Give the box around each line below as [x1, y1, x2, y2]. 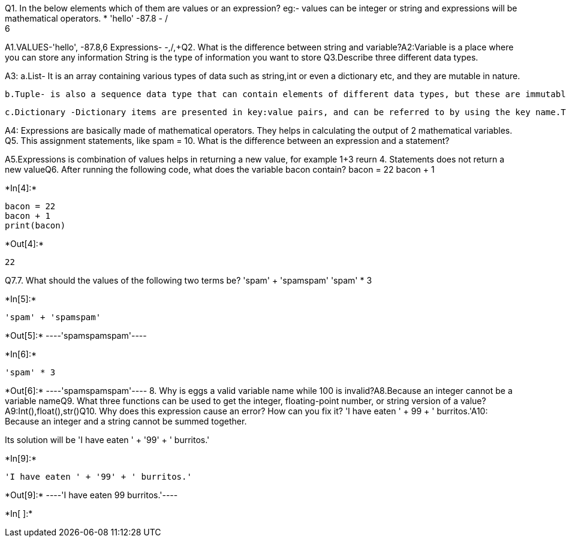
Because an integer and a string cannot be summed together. [5, 416, 247, 426]
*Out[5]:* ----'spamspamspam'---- [5, 330, 147, 341]
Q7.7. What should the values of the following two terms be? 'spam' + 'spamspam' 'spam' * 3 [5, 275, 372, 285]
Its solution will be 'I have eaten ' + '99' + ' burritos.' [5, 435, 210, 445]
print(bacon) [5, 221, 66, 230]
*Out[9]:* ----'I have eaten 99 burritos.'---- [5, 490, 178, 500]
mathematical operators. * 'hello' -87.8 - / [5, 13, 168, 23]
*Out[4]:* [5, 239, 44, 249]
